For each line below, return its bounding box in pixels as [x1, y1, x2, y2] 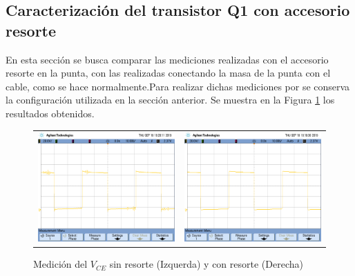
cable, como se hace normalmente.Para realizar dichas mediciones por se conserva [6, 79, 350, 93]
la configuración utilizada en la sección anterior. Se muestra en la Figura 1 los [6, 92, 335, 107]
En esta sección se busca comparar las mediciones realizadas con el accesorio [6, 52, 329, 66]
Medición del [33, 257, 88, 271]
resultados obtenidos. [6, 106, 95, 120]
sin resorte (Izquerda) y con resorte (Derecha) [109, 257, 303, 271]
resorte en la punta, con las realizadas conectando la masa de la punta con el [6, 66, 331, 80]
